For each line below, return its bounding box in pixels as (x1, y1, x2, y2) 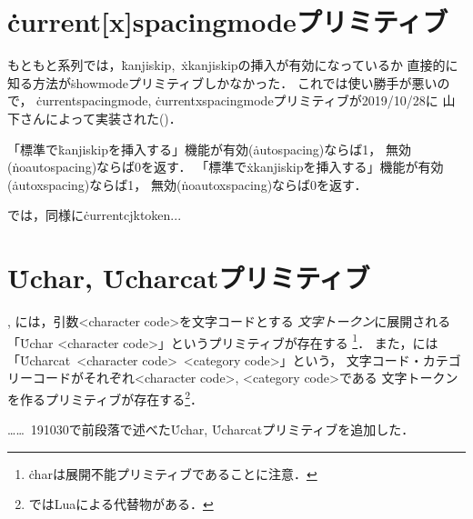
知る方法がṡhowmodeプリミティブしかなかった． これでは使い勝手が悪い (7, 73, 438, 92)
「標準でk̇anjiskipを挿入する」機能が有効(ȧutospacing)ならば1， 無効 (7, 139, 411, 158)
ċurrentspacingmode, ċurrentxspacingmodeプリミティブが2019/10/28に (36, 91, 438, 110)
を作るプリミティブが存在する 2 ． (7, 387, 204, 408)
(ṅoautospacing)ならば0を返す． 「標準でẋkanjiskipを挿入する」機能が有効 (7, 157, 444, 176)
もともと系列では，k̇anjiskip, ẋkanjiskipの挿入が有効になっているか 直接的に (7, 55, 458, 75)
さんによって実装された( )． (19, 108, 182, 127)
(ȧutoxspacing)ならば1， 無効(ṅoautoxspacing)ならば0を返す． (7, 175, 367, 194)
